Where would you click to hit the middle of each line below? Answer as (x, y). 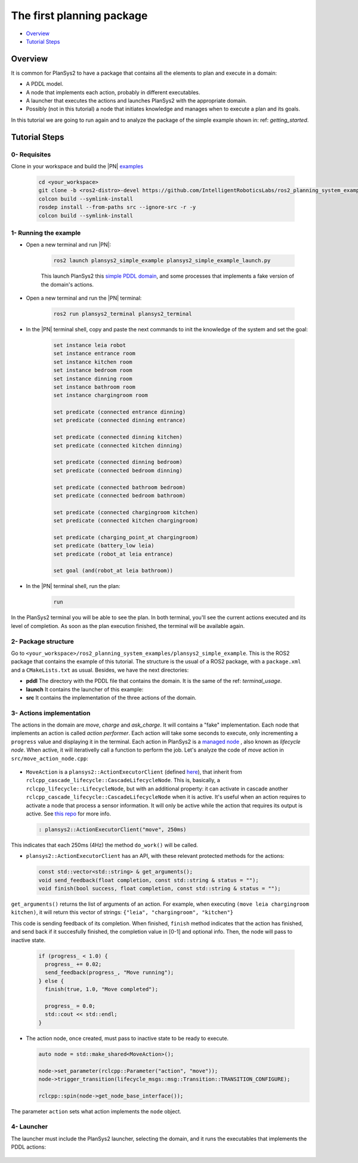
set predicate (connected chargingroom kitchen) (126, 512)
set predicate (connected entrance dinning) (120, 412)
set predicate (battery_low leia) (104, 546)
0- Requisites (31, 154)
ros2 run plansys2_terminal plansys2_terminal (123, 314)
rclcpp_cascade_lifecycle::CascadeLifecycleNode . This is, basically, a (123, 780)
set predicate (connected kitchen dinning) (118, 445)
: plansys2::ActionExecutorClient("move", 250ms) (112, 829)
